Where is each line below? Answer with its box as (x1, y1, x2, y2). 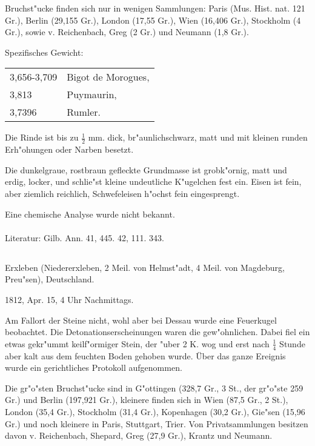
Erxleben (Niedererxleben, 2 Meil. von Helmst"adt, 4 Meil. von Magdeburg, (5, 261, 285, 273)
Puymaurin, (67, 87, 117, 102)
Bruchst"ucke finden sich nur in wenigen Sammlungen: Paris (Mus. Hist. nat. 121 (5, 2, 305, 14)
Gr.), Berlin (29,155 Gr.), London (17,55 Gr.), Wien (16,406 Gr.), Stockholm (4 (5, 13, 301, 26)
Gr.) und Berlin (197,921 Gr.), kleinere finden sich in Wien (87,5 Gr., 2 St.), (5, 393, 288, 406)
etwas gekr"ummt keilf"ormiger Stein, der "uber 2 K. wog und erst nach (5, 337, 270, 350)
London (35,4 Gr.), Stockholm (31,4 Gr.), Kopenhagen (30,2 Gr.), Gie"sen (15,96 (5, 405, 305, 418)
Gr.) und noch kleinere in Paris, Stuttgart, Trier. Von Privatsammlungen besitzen (5, 417, 308, 430)
